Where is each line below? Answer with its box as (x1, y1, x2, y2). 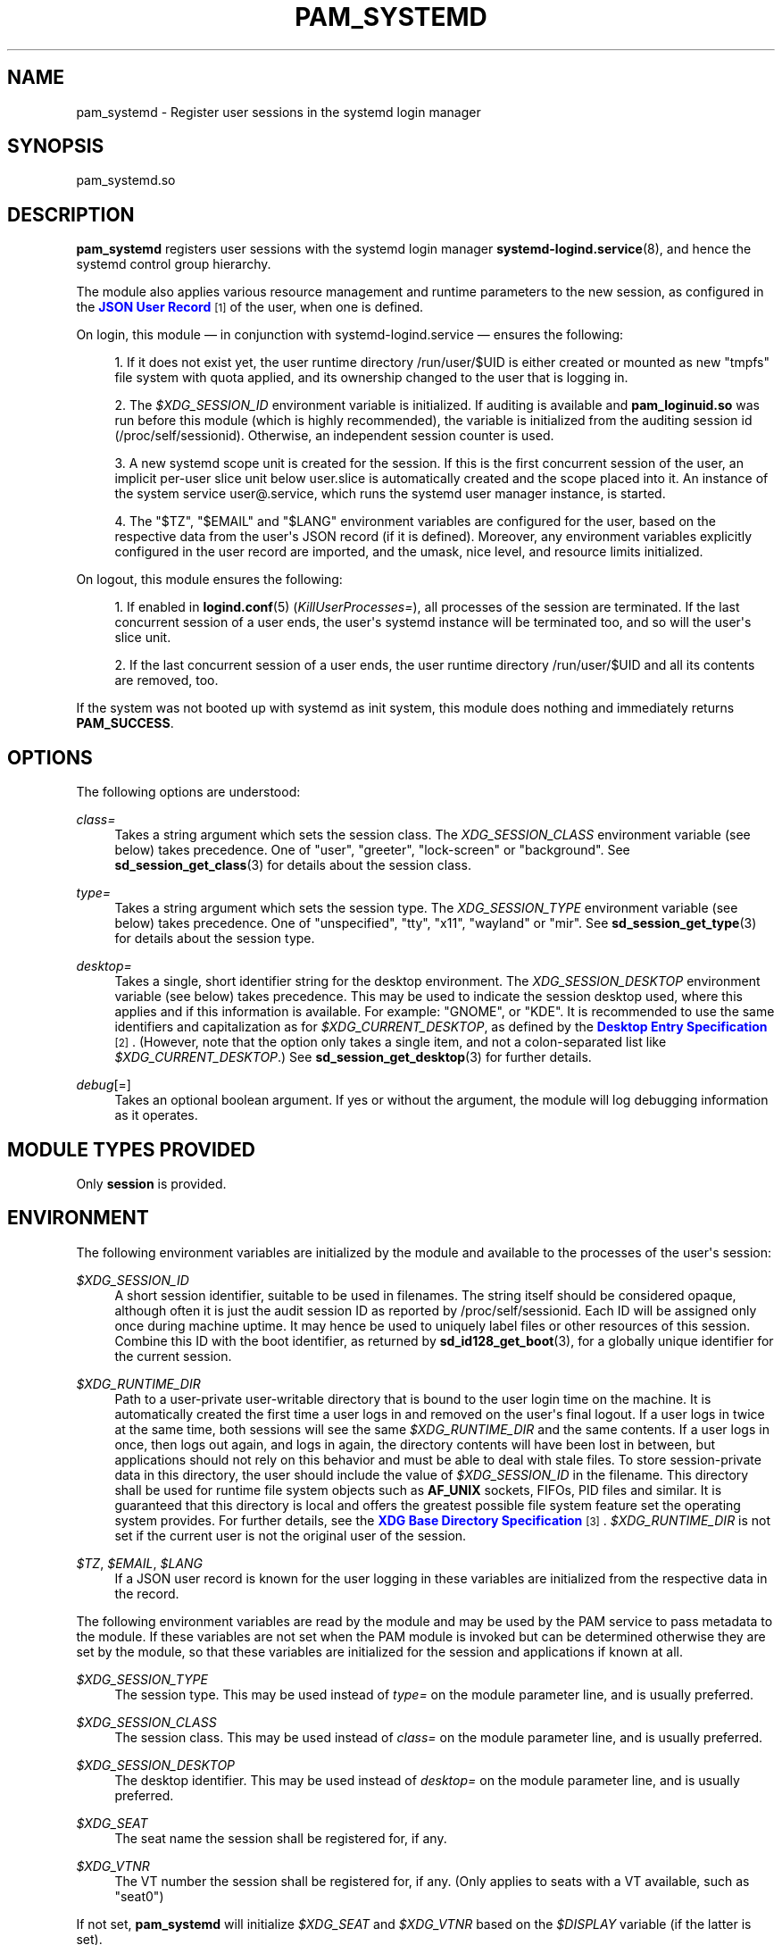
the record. (114, 1585, 179, 1601)
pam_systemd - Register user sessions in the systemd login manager (76, 104, 481, 120)
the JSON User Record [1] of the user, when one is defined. (76, 299, 424, 315)
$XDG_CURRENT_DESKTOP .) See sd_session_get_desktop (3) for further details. (114, 1049, 592, 1065)
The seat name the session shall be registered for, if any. (114, 1830, 447, 1846)
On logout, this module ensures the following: (76, 572, 343, 588)
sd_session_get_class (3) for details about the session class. (114, 857, 471, 873)
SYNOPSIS (7, 135, 104, 158)
